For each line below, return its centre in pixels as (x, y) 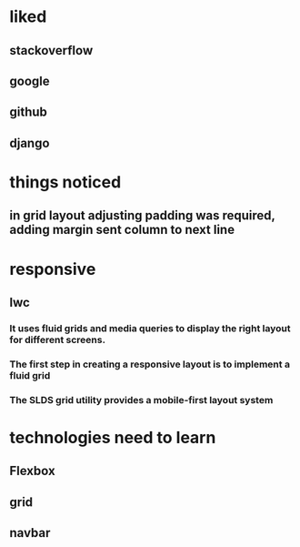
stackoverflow (51, 51)
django (30, 143)
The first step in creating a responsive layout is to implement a (150, 364)
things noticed (65, 182)
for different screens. (58, 339)
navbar (30, 533)
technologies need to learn (113, 437)
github (29, 112)
